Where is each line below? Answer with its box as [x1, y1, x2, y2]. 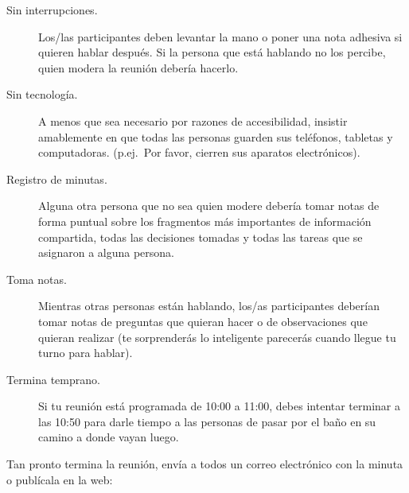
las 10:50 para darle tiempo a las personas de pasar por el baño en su [38, 413, 376, 429]
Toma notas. [6, 270, 67, 287]
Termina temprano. [6, 371, 100, 387]
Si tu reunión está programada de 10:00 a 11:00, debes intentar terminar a [38, 398, 401, 414]
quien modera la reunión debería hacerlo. [38, 59, 239, 76]
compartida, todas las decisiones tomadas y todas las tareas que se [38, 228, 363, 245]
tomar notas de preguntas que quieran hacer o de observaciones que [38, 312, 368, 329]
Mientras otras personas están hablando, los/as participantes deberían [38, 297, 380, 314]
